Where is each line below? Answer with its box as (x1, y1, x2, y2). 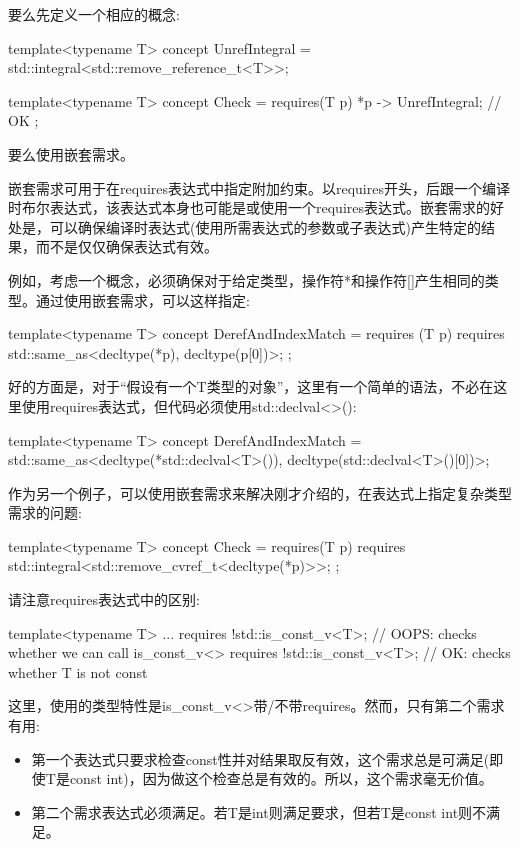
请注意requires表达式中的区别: (8, 589, 200, 610)
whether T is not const (8, 661, 148, 682)
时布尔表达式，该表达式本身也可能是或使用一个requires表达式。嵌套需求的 (8, 197, 490, 218)
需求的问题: (8, 502, 82, 523)
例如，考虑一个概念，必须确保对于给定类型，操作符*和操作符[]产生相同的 (8, 269, 485, 290)
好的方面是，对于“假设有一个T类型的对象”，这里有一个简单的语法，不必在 (8, 376, 494, 397)
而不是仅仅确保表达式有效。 (35, 236, 218, 257)
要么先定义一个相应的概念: (8, 4, 180, 24)
